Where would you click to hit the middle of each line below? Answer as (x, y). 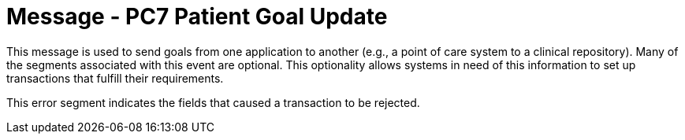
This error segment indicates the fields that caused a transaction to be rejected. (213, 102)
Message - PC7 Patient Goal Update (197, 17)
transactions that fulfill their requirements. (115, 78)
